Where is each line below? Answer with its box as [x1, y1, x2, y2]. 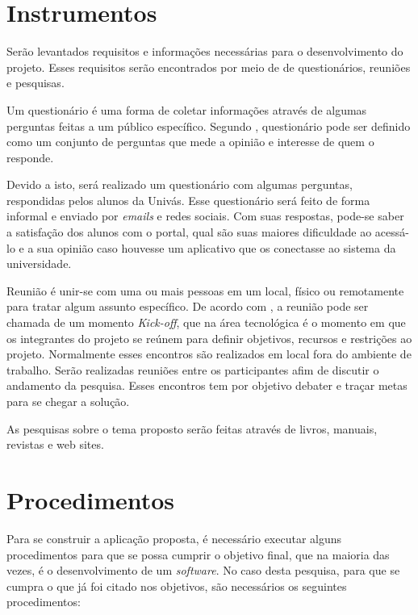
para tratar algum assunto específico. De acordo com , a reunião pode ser [6, 298, 369, 315]
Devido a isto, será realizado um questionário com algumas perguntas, [6, 176, 353, 193]
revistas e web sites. [6, 436, 104, 453]
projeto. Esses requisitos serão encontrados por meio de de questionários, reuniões [6, 58, 411, 75]
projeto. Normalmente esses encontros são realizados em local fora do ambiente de [6, 345, 412, 362]
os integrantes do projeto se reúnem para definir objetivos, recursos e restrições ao [6, 329, 412, 346]
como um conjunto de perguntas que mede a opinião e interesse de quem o [6, 133, 374, 150]
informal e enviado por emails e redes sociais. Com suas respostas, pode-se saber [6, 207, 404, 224]
